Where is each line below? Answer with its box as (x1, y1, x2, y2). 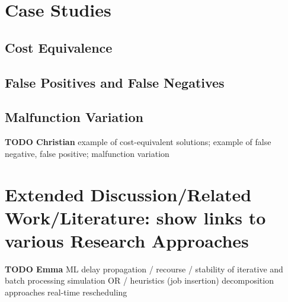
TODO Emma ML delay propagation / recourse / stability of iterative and (5, 262, 283, 275)
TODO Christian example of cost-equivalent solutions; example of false (5, 136, 271, 148)
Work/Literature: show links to (5, 205, 266, 229)
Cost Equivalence (5, 38, 113, 56)
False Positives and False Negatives (5, 73, 225, 91)
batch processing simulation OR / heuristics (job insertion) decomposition (5, 274, 274, 287)
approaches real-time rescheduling (5, 286, 127, 298)
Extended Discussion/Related (5, 182, 252, 206)
